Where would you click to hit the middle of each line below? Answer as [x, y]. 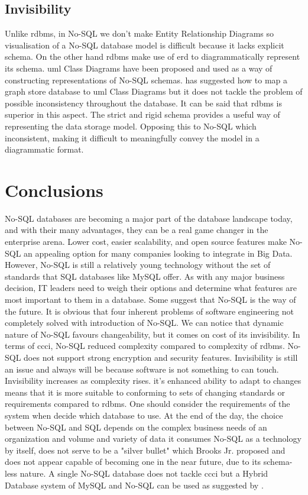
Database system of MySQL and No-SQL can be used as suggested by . [134, 485]
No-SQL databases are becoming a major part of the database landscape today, [149, 218]
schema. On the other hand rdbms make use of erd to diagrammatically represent [153, 56]
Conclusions [54, 190]
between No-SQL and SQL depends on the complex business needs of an [136, 427]
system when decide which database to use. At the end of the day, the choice [144, 415]
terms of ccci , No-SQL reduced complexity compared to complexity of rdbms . [145, 346]
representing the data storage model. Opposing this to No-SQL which [131, 126]
